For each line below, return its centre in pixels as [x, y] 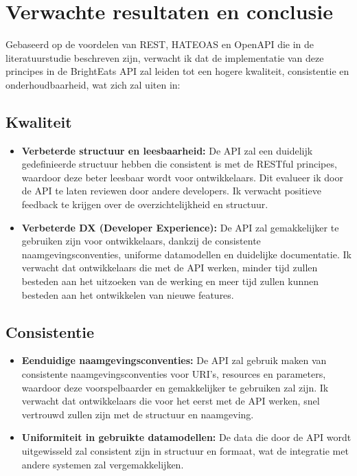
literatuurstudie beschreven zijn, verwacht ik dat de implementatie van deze [165, 57]
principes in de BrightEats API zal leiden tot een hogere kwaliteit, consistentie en [177, 71]
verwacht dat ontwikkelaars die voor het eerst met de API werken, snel [171, 401]
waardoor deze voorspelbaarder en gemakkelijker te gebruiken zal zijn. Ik [175, 387]
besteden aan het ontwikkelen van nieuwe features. [128, 294]
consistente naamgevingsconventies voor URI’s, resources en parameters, [174, 374]
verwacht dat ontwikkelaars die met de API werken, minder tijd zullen [170, 268]
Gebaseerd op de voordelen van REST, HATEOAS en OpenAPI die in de [160, 44]
